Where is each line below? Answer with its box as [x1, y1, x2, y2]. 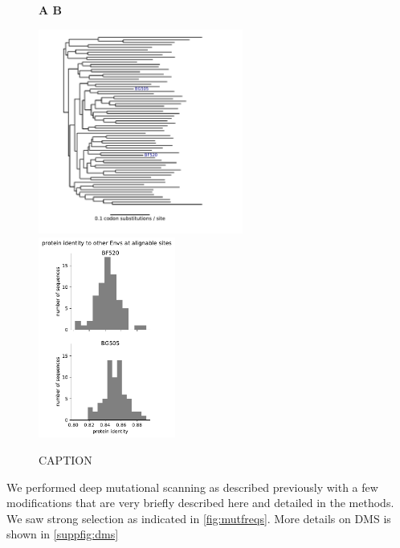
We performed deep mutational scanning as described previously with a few [6, 478, 378, 495]
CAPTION [39, 451, 92, 468]
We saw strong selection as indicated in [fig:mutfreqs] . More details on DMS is [6, 509, 391, 526]
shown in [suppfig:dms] [6, 526, 119, 542]
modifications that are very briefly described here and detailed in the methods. [6, 494, 394, 511]
